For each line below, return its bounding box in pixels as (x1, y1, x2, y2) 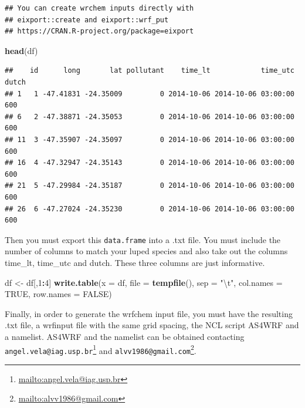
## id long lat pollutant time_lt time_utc (5, 66, 294, 75)
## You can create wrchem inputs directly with (5, 4, 194, 12)
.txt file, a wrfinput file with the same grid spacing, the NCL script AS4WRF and (5, 319, 299, 331)
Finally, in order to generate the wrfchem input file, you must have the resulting (5, 307, 293, 319)
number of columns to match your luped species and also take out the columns (5, 245, 288, 257)
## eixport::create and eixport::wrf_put (5, 15, 169, 24)
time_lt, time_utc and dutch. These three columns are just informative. (5, 256, 265, 268)
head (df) (5, 44, 38, 56)
